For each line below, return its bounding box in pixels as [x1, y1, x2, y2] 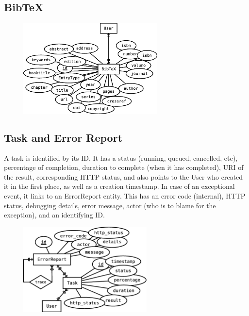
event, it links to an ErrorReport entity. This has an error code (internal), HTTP [4, 190, 246, 200]
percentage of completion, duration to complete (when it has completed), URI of [4, 162, 244, 172]
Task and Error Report [4, 130, 123, 145]
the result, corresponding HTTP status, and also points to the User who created [4, 171, 243, 182]
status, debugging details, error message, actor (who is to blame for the [4, 200, 216, 210]
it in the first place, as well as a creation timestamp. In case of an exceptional [4, 181, 235, 191]
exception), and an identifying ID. [4, 210, 105, 220]
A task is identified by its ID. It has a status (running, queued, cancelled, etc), [4, 152, 237, 163]
